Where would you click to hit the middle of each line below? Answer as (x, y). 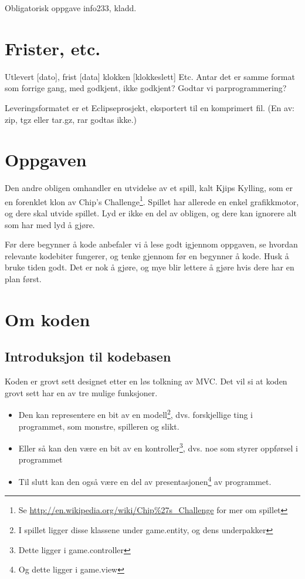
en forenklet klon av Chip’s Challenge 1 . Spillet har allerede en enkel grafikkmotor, (152, 200)
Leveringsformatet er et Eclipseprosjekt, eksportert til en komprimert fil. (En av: (150, 107)
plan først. (23, 279)
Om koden (48, 319)
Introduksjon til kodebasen (88, 357)
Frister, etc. (53, 48)
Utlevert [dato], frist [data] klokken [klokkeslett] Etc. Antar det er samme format (150, 76)
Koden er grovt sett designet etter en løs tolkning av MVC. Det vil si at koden (146, 381)
